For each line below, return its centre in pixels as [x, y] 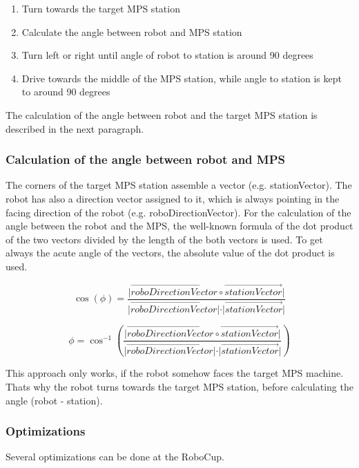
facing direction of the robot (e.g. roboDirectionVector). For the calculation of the [178, 212]
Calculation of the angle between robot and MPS [146, 159]
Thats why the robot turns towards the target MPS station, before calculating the [179, 386]
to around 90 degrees [66, 92]
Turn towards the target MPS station [101, 8]
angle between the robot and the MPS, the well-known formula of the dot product [179, 226]
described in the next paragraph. [75, 128]
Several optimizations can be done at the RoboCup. [115, 457]
